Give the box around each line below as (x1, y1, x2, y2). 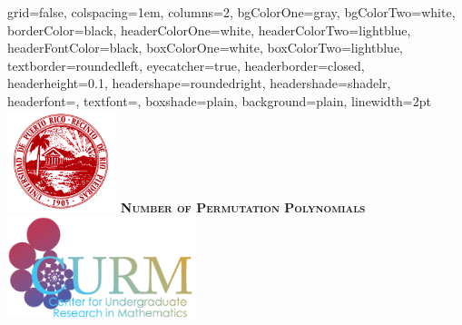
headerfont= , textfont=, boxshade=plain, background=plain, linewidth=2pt (7, 91, 431, 110)
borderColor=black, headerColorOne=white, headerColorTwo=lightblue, (7, 20, 411, 39)
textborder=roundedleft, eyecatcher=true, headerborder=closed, (7, 55, 365, 74)
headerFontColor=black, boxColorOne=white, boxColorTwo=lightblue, (7, 38, 403, 57)
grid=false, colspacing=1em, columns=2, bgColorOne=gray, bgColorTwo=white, (7, 3, 456, 21)
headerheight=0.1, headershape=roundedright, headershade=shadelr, (7, 74, 391, 93)
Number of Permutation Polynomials (120, 197, 366, 216)
